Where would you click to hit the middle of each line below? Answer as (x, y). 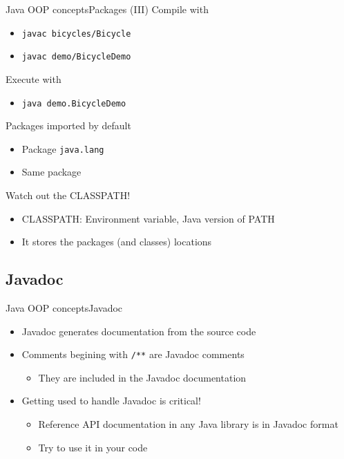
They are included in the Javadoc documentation (142, 377)
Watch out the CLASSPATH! (68, 195)
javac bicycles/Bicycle (76, 34)
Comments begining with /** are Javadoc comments (133, 354)
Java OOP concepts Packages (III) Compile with (107, 9)
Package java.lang (63, 148)
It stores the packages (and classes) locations (117, 242)
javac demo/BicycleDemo (76, 57)
